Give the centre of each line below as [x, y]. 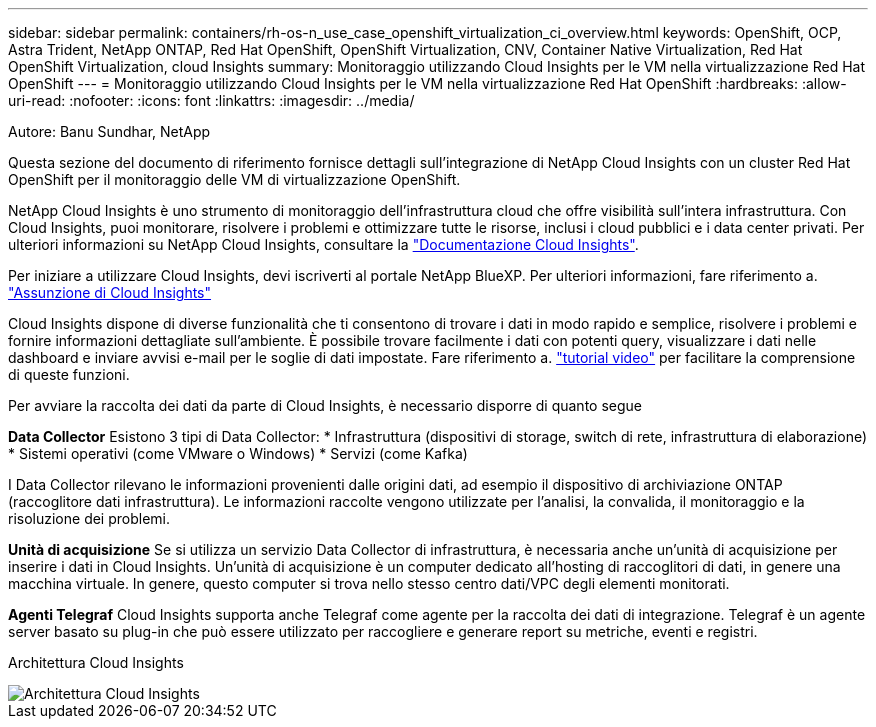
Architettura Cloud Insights [96, 662]
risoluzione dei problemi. [89, 518]
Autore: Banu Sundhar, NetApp [109, 131]
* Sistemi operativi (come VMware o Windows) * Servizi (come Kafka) [238, 453]
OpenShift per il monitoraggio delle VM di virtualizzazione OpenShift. [234, 179]
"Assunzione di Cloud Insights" [110, 292]
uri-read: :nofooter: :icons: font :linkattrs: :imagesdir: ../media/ [211, 100]
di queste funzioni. [69, 374]
